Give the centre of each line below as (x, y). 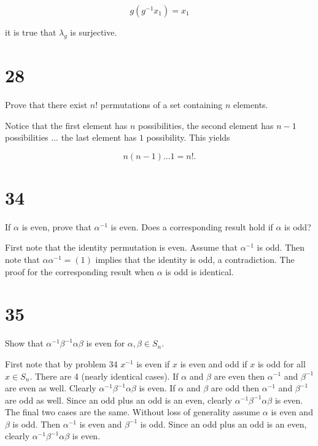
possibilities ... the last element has (71, 137)
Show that (24, 343)
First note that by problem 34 (61, 363)
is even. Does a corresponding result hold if (192, 226)
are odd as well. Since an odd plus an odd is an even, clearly (119, 400)
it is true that (31, 32)
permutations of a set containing (161, 104)
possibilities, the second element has (206, 125)
